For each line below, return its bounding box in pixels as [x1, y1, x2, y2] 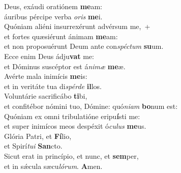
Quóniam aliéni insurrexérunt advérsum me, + [4, 21, 150, 32]
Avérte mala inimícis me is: [4, 71, 87, 81]
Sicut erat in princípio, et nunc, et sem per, [4, 150, 139, 161]
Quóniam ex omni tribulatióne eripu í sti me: [4, 110, 140, 121]
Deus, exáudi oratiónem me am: [4, 1, 103, 11]
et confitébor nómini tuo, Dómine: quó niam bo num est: [4, 100, 178, 111]
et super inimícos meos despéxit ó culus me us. [4, 121, 146, 131]
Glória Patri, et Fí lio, [4, 130, 72, 141]
